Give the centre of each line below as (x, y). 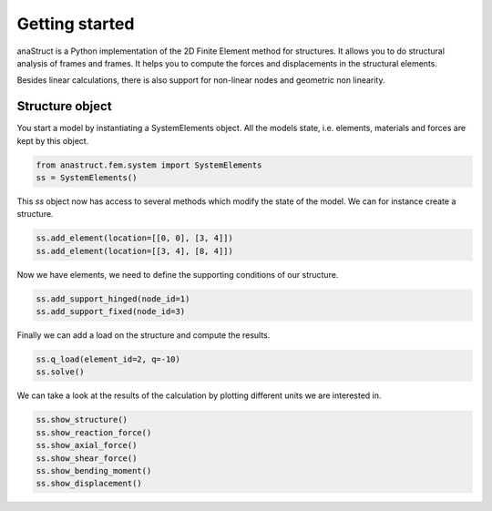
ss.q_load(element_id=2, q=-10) (108, 359)
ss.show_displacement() (89, 484)
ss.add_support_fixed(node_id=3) (111, 312)
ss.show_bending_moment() (94, 470)
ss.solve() (60, 372)
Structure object (65, 106)
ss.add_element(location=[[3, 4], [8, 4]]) (135, 251)
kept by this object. (53, 140)
